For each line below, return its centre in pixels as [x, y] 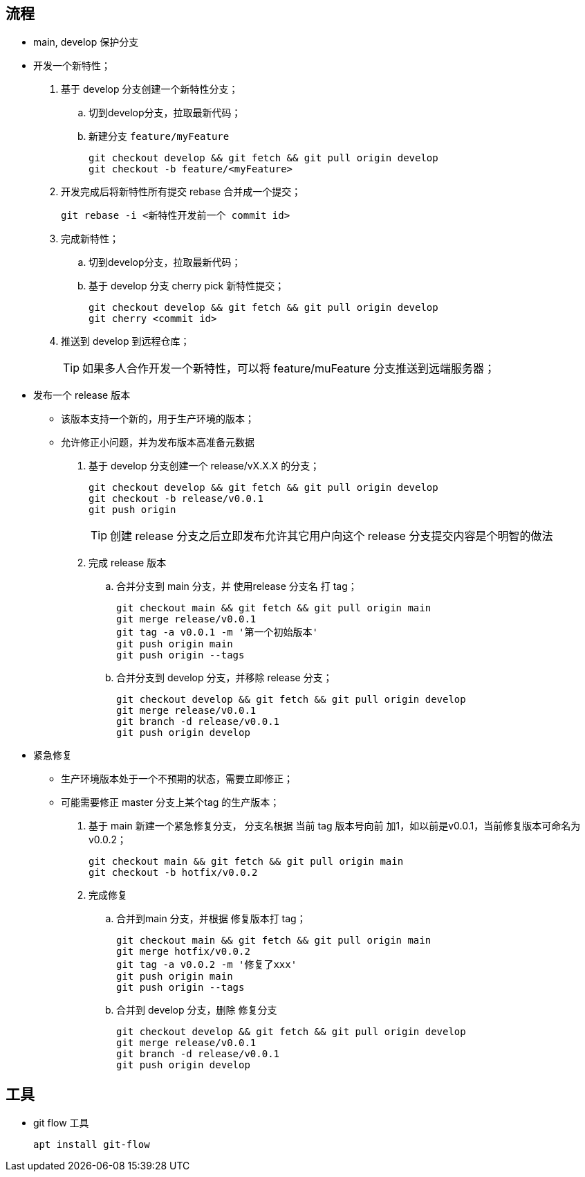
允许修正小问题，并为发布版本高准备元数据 [158, 442]
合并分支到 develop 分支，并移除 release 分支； [224, 678]
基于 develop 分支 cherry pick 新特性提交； [187, 286]
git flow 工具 [61, 1123]
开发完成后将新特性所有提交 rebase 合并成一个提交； [181, 192]
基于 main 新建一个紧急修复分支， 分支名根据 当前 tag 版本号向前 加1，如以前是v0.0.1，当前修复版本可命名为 [335, 826]
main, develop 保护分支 [86, 42]
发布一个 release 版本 [82, 395]
